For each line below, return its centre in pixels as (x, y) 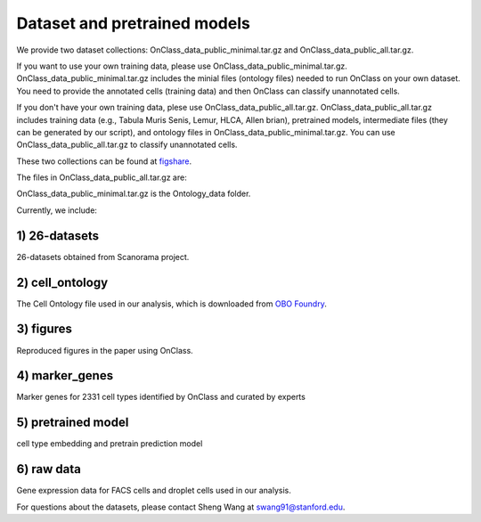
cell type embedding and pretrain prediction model (110, 444)
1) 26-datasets (58, 236)
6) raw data (49, 469)
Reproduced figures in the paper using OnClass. (105, 350)
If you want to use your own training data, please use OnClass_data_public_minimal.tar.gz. (182, 66)
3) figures (45, 329)
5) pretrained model (73, 423)
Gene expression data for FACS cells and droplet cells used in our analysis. (154, 491)
